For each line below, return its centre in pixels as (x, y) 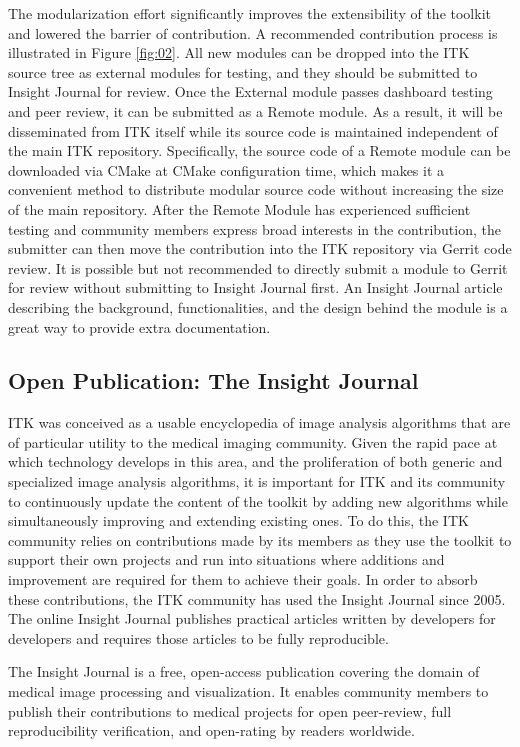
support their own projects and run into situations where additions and (226, 559)
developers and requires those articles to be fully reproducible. (198, 637)
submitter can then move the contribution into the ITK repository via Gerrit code (260, 248)
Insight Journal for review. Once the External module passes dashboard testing (250, 91)
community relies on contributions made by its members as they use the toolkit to (260, 539)
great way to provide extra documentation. (139, 326)
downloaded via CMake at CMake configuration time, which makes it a (226, 169)
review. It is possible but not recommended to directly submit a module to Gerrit (258, 267)
